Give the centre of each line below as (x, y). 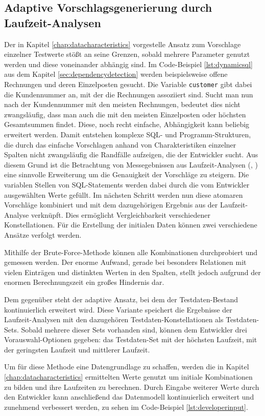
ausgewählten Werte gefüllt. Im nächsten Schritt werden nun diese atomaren (124, 194)
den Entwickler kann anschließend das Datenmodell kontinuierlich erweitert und (129, 397)
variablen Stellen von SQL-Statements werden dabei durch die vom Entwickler (127, 184)
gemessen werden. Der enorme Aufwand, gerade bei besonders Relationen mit (125, 262)
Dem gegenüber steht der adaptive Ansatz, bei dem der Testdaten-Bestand (121, 299)
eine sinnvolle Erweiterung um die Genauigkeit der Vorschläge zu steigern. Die (127, 174)
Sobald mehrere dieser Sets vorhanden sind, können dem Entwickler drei (134, 329)
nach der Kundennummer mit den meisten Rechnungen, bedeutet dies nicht (122, 104)
